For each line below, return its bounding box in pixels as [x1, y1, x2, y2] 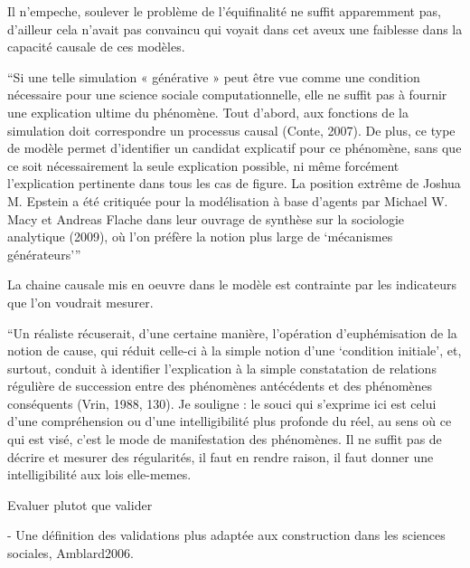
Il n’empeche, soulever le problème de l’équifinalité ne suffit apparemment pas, [7, 2, 441, 20]
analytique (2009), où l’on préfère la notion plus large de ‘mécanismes [7, 227, 393, 246]
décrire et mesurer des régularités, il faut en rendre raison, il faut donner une [7, 447, 434, 466]
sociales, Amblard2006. [7, 544, 134, 563]
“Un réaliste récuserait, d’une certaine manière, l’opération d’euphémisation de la [7, 323, 457, 342]
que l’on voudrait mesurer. [7, 292, 154, 311]
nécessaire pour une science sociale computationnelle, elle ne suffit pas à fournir [7, 85, 447, 104]
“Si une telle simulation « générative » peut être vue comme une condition [7, 67, 420, 86]
